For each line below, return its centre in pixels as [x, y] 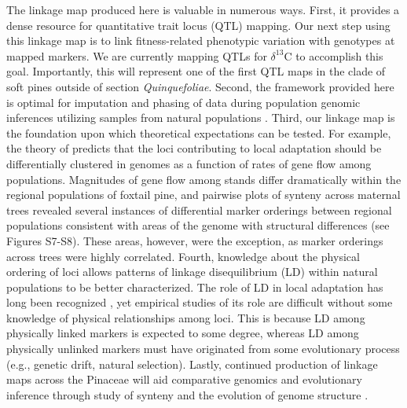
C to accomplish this [334, 55]
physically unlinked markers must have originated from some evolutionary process [203, 349]
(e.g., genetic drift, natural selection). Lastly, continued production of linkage [192, 364]
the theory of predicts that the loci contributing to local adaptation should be [194, 148]
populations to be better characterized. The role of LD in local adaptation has [195, 287]
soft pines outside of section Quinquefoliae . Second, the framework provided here [200, 86]
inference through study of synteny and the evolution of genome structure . [187, 394]
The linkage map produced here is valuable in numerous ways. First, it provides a [203, 9]
